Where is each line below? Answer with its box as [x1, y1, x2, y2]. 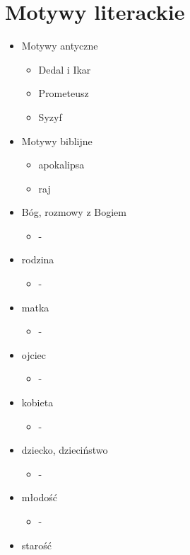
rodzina [21, 252, 54, 267]
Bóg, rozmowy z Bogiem [21, 205, 126, 219]
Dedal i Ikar [38, 62, 91, 76]
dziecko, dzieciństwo [21, 442, 108, 457]
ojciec [21, 347, 47, 362]
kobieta [21, 395, 54, 410]
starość [21, 537, 52, 552]
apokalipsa [38, 157, 85, 172]
